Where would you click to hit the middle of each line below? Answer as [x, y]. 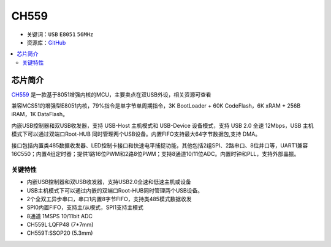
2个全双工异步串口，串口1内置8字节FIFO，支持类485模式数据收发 [109, 199]
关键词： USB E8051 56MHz [60, 34]
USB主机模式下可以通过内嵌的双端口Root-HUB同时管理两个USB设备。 [115, 190]
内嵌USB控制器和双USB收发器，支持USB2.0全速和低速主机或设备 [109, 182]
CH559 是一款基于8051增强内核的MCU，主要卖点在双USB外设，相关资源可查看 [111, 94]
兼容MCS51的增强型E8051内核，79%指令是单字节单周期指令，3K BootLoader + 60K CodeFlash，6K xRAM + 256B [156, 106]
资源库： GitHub [46, 42]
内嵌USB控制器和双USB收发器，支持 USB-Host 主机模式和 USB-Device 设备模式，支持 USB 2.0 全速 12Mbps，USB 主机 [162, 125]
